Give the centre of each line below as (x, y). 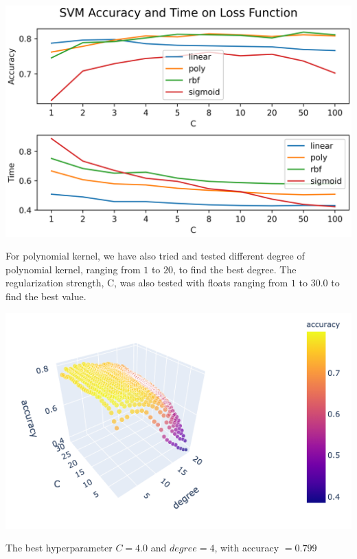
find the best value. (46, 296)
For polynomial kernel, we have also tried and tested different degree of (155, 256)
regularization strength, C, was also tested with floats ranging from (147, 283)
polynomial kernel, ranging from (73, 269)
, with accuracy (247, 548)
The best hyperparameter (59, 548)
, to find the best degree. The (235, 269)
